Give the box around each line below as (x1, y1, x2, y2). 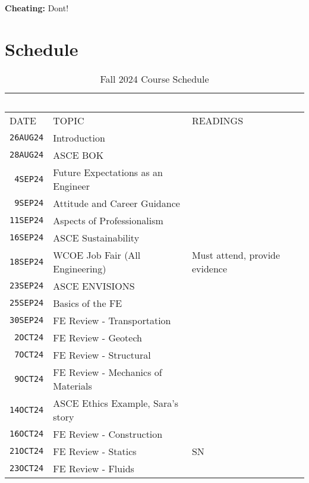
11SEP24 (10, 215, 44, 225)
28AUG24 (10, 150, 44, 160)
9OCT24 (14, 374, 44, 384)
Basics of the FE (53, 296, 122, 310)
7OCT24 (14, 350, 44, 360)
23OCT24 (10, 463, 44, 473)
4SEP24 (14, 174, 44, 184)
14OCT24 (10, 404, 44, 415)
